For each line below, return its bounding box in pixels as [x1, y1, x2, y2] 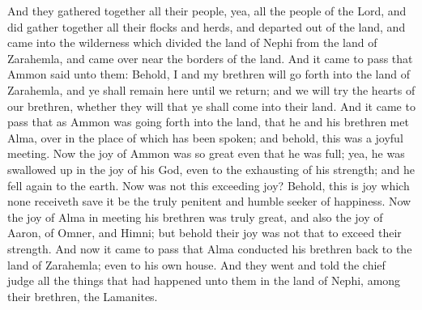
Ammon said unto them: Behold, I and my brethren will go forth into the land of [7, 66, 411, 83]
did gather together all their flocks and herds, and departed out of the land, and [7, 18, 406, 35]
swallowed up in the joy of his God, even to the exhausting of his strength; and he [7, 160, 415, 177]
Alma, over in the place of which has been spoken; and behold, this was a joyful [7, 129, 403, 146]
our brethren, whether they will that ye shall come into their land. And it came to [7, 97, 416, 114]
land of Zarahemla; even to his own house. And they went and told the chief [7, 256, 386, 273]
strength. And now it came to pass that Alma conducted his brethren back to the [7, 240, 412, 257]
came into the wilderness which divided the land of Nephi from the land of [7, 34, 377, 51]
